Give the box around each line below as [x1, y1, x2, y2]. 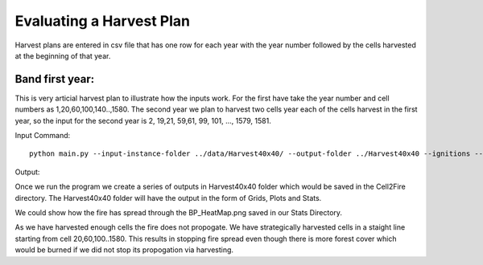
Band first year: [14, 72, 95, 86]
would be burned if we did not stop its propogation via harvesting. [14, 245, 233, 255]
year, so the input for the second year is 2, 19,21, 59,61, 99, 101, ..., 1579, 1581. [14, 116, 271, 125]
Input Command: [14, 131, 71, 141]
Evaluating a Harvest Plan [14, 12, 191, 30]
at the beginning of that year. [14, 51, 111, 60]
